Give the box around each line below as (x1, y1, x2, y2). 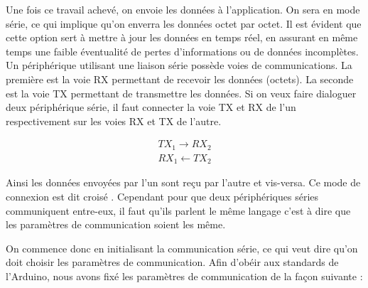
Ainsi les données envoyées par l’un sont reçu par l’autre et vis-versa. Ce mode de (6, 175, 361, 190)
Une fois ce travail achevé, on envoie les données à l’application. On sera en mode (6, 2, 360, 16)
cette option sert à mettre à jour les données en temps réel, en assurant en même (6, 30, 358, 45)
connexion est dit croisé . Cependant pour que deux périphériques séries (6, 188, 319, 203)
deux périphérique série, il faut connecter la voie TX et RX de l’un (6, 100, 296, 114)
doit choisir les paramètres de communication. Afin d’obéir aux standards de (6, 255, 339, 270)
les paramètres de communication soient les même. (6, 217, 226, 232)
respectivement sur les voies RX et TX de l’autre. (6, 113, 222, 128)
